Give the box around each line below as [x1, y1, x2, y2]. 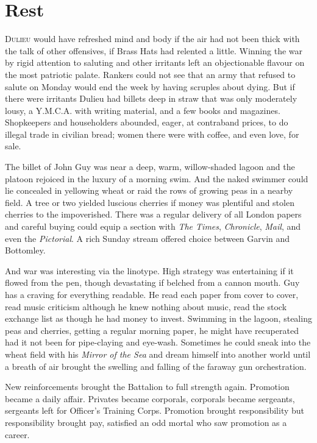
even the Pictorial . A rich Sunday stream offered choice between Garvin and [5, 232, 290, 244]
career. [5, 428, 30, 441]
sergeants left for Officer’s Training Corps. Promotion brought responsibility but [5, 404, 305, 417]
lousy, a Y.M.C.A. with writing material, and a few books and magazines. [5, 104, 280, 116]
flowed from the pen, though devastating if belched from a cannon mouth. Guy [5, 276, 300, 289]
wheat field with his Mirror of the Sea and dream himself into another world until [5, 347, 311, 360]
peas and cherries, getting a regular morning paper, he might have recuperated [5, 324, 299, 336]
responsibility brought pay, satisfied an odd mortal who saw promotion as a [5, 416, 287, 428]
